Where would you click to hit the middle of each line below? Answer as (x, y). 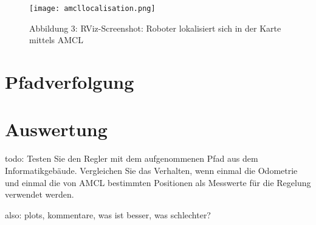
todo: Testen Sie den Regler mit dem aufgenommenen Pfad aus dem (132, 158)
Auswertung (56, 129)
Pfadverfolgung (70, 82)
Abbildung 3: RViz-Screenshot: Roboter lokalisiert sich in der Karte (155, 28)
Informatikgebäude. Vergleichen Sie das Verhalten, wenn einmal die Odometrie (151, 170)
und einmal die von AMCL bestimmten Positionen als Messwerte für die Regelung (158, 182)
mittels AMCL (56, 40)
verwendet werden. (39, 194)
